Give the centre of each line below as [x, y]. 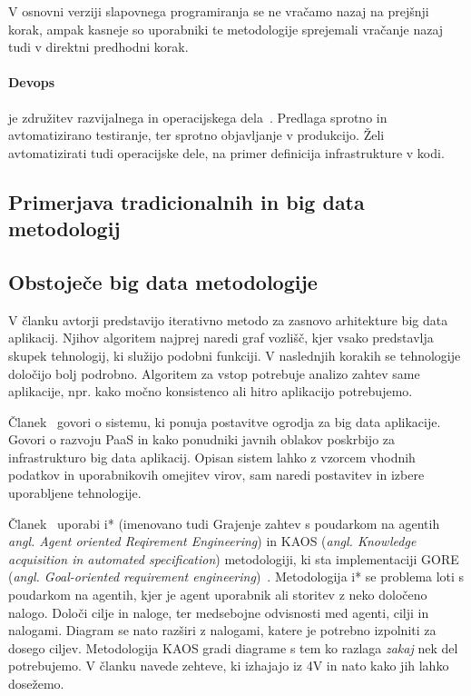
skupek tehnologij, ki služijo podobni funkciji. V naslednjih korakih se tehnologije [235, 355]
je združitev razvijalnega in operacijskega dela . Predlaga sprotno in [198, 117]
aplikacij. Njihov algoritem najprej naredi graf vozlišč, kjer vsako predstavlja [221, 338]
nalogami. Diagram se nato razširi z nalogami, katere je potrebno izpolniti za [222, 630]
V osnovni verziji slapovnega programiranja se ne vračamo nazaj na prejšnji [219, 11]
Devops [32, 82]
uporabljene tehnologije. [75, 493]
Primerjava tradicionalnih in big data [186, 201]
